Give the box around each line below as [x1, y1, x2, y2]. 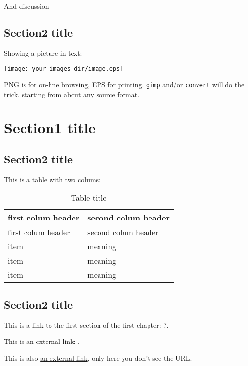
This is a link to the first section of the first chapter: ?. [4, 319, 169, 330]
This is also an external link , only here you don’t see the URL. [4, 352, 192, 363]
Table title [71, 192, 107, 204]
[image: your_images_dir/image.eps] [4, 65, 124, 73]
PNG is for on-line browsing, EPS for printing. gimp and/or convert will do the [4, 79, 245, 90]
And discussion [4, 1, 49, 11]
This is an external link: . [4, 336, 80, 346]
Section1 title [4, 118, 96, 138]
